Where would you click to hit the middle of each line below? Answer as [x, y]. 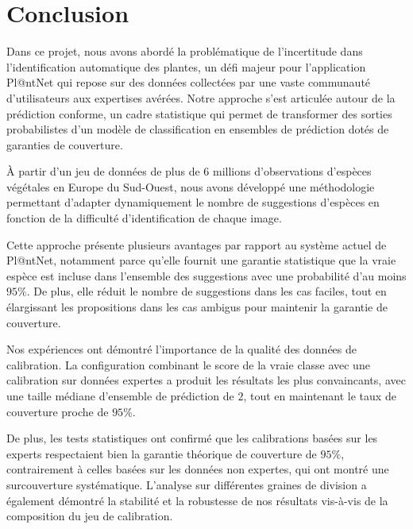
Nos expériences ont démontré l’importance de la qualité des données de [181, 349]
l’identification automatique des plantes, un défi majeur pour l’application [186, 66]
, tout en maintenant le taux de [320, 396]
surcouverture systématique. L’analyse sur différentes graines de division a [187, 484]
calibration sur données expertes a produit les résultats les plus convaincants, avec [206, 380]
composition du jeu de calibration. [90, 516]
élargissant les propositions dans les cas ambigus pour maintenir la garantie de [197, 307]
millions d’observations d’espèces [292, 171]
